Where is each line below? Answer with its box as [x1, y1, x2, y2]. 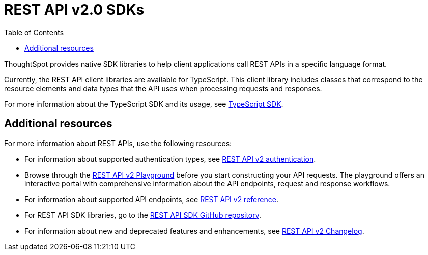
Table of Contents [4, 27, 64, 37]
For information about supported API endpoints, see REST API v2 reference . [24, 194, 278, 204]
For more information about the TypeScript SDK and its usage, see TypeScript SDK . [4, 99, 283, 108]
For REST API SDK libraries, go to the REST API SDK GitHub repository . [24, 210, 262, 219]
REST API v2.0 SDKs [4, 1, 145, 18]
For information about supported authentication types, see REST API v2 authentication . [24, 154, 316, 163]
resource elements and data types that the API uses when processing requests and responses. [4, 83, 322, 93]
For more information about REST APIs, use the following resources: [4, 138, 232, 148]
